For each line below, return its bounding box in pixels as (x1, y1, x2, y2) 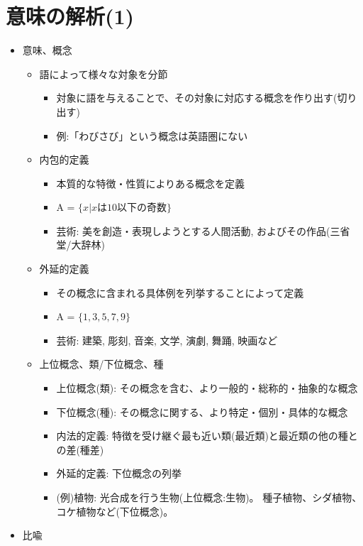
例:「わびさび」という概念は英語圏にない (56, 128, 248, 143)
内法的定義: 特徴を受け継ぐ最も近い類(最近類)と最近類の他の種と (56, 428, 358, 443)
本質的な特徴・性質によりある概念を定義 (56, 175, 245, 190)
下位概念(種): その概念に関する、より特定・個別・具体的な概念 (56, 404, 348, 419)
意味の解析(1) (6, 1, 135, 31)
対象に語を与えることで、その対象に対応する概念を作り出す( (56, 90, 337, 105)
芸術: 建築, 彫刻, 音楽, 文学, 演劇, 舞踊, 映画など (56, 332, 278, 347)
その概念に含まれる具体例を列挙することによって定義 (56, 285, 304, 300)
